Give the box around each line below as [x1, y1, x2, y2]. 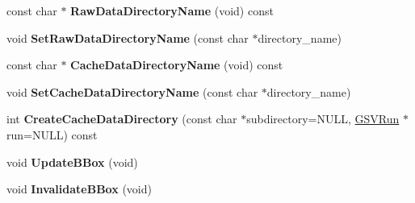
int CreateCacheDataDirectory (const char [6, 110, 237, 127]
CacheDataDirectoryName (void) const [70, 56, 283, 73]
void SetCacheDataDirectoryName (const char [6, 83, 258, 100]
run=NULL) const [6, 126, 98, 143]
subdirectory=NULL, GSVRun [246, 110, 400, 127]
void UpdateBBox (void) [6, 153, 138, 170]
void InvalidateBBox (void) [6, 180, 152, 197]
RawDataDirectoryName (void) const [70, 2, 274, 19]
